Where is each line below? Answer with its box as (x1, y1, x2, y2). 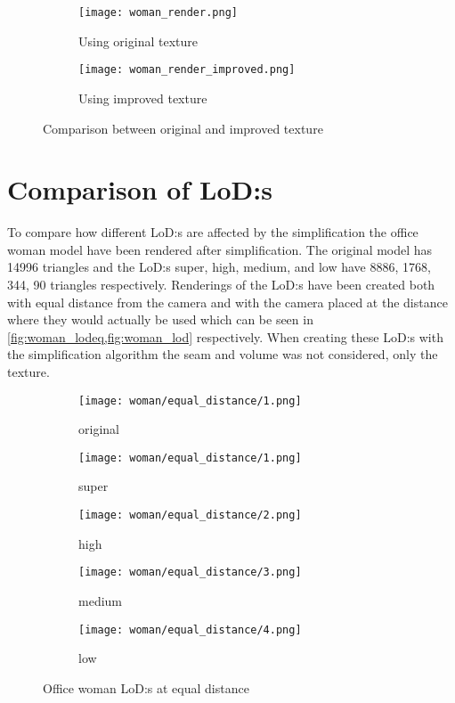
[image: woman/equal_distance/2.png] (78, 509, 302, 522)
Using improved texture (78, 88, 207, 107)
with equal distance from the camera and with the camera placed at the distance (7, 292, 448, 311)
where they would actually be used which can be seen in (7, 310, 313, 329)
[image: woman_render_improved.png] (78, 63, 296, 77)
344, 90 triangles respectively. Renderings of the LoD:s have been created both (7, 275, 435, 293)
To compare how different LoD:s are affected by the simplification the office (7, 223, 418, 241)
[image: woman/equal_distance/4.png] (78, 623, 302, 636)
